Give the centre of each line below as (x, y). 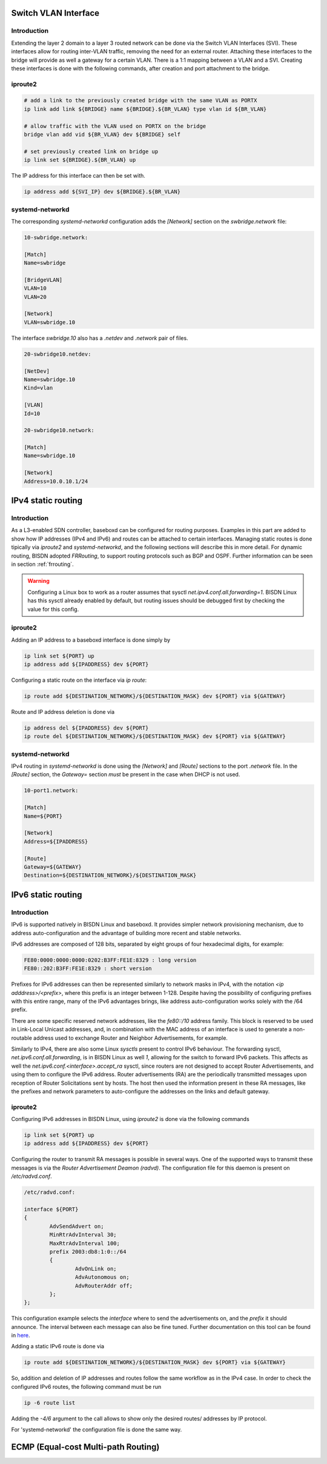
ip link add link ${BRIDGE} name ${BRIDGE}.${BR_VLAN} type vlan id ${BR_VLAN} (145, 109)
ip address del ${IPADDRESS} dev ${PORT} (86, 728)
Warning (38, 581)
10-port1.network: (51, 790)
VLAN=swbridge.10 (50, 322)
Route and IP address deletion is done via (63, 711)
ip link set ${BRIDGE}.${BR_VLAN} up (80, 160)
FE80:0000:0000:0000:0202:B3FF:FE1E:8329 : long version (110, 960)
